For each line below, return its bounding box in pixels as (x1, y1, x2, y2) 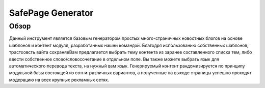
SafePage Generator (9, 7, 94, 18)
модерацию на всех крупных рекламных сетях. (9, 77, 109, 83)
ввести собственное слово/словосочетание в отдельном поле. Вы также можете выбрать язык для (9, 56, 219, 62)
